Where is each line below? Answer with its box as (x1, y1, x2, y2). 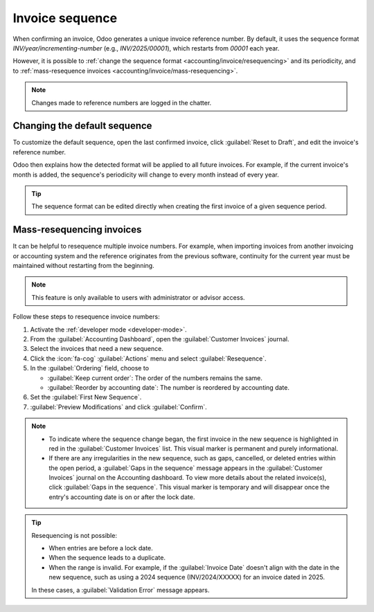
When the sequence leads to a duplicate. (48, 554, 166, 562)
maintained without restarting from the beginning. (12, 262, 155, 270)
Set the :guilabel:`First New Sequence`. (30, 393, 142, 402)
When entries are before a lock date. (48, 544, 154, 552)
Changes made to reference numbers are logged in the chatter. (31, 98, 212, 107)
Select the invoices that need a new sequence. (30, 345, 164, 353)
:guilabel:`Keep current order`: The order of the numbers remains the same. (47, 374, 262, 382)
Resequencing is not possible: (31, 531, 118, 539)
